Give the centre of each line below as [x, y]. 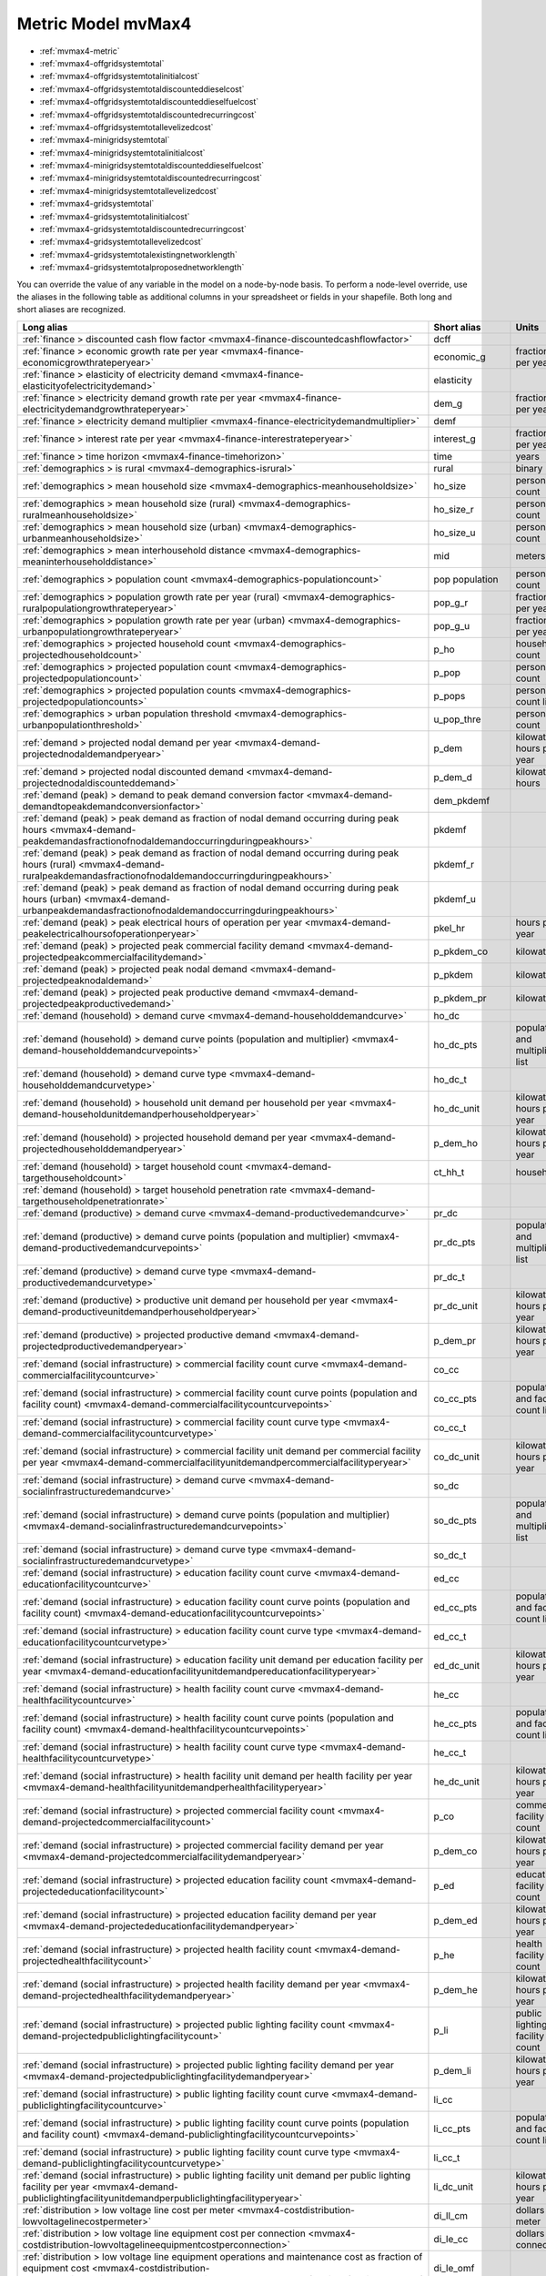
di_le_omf [454, 2268]
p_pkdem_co [461, 951]
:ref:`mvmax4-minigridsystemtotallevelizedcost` [129, 190]
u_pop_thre [457, 719]
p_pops [450, 696]
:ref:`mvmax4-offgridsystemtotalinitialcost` [120, 76]
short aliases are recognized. [71, 310]
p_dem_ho [455, 1143]
